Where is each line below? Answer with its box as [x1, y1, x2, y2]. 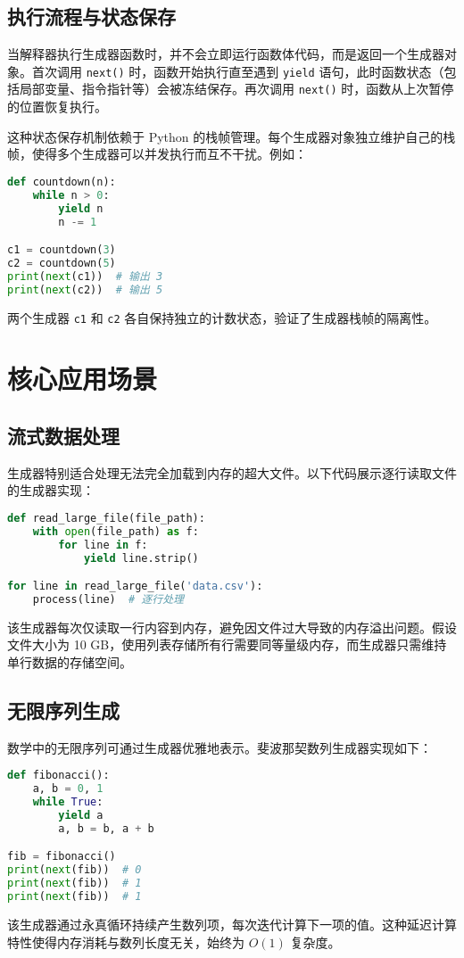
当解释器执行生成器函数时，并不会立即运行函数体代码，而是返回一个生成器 [7, 45, 444, 63]
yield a [58, 809, 104, 822]
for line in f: [58, 538, 148, 551]
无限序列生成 [7, 697, 120, 724]
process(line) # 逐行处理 [32, 593, 184, 606]
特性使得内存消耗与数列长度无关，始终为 [7, 932, 244, 951]
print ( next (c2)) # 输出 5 [7, 283, 163, 296]
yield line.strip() [83, 551, 199, 565]
